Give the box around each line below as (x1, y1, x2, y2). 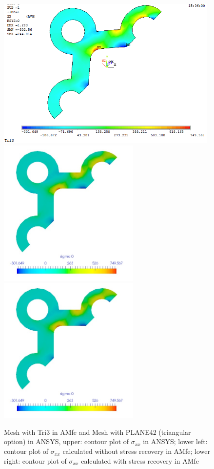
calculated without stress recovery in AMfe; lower (62, 446, 210, 456)
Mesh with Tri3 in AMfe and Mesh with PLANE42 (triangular (4, 426, 191, 437)
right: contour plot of (4, 455, 67, 466)
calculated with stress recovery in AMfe (81, 455, 199, 466)
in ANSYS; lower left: (143, 436, 208, 447)
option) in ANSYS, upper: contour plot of (4, 436, 129, 447)
